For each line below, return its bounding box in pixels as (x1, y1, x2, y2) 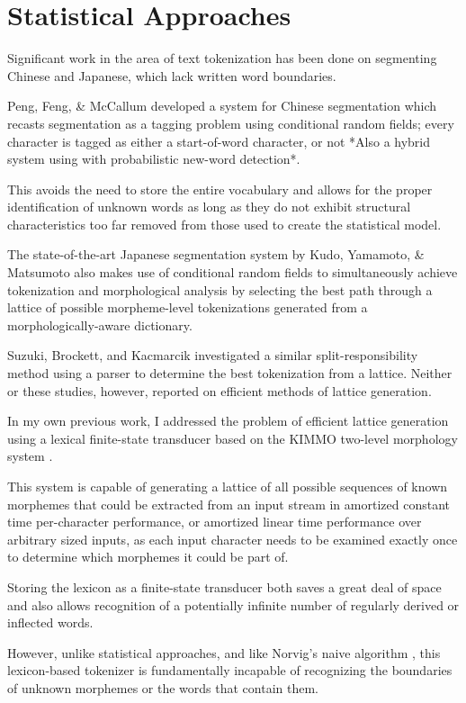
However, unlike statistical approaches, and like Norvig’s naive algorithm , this (7, 643, 441, 662)
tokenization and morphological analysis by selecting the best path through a (7, 280, 433, 299)
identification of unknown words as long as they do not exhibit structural (7, 197, 411, 216)
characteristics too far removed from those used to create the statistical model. (7, 214, 442, 233)
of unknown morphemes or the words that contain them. (7, 678, 318, 697)
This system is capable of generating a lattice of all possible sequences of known (7, 477, 448, 495)
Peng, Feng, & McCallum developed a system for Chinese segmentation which (7, 96, 437, 115)
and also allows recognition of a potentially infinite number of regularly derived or (7, 595, 460, 614)
